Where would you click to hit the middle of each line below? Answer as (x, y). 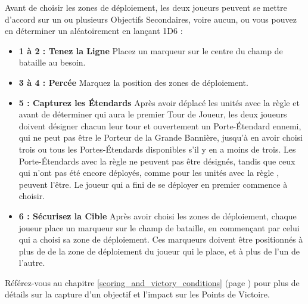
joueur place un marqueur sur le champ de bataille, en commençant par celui (159, 227)
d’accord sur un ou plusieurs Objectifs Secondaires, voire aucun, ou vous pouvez (151, 19)
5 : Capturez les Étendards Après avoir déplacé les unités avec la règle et (159, 102)
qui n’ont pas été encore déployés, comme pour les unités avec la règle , (149, 173)
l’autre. (32, 263)
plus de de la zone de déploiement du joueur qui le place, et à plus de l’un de (159, 251)
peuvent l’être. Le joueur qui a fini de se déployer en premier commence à (153, 184)
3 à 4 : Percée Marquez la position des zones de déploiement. (133, 82)
